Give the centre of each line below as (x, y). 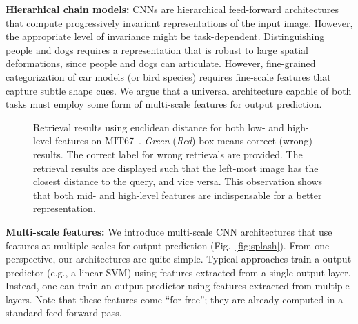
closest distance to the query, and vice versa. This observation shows (178, 181)
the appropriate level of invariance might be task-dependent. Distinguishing (165, 36)
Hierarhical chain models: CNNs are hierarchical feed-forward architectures (172, 9)
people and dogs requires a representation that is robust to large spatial (157, 49)
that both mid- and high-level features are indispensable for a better (178, 194)
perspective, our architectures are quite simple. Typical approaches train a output (179, 259)
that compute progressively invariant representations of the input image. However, (179, 22)
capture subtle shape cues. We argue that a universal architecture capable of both (179, 90)
